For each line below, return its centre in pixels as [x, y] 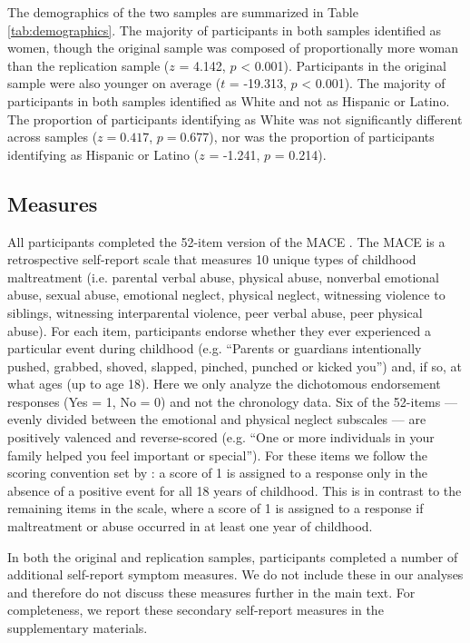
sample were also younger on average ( [114, 83]
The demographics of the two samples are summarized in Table [183, 12]
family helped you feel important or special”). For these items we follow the [217, 455]
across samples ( [53, 137]
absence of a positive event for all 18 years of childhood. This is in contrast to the [235, 490]
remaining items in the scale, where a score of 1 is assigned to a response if [215, 508]
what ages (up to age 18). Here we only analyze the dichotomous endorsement [224, 384]
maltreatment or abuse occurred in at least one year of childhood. [190, 526]
